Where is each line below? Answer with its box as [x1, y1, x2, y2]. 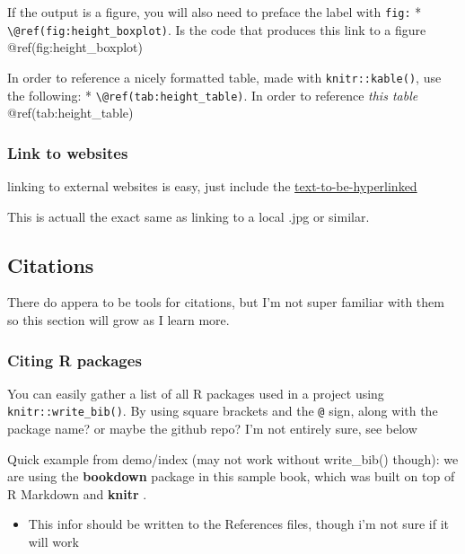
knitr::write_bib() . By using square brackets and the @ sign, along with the [7, 401, 438, 420]
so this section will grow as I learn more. [7, 311, 230, 330]
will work [28, 532, 79, 551]
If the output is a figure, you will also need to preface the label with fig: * [7, 3, 422, 21]
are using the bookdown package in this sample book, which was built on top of [7, 467, 455, 486]
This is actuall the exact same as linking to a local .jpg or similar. [7, 207, 370, 225]
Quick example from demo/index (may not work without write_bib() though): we [7, 449, 459, 468]
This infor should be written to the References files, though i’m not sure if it [28, 514, 449, 533]
